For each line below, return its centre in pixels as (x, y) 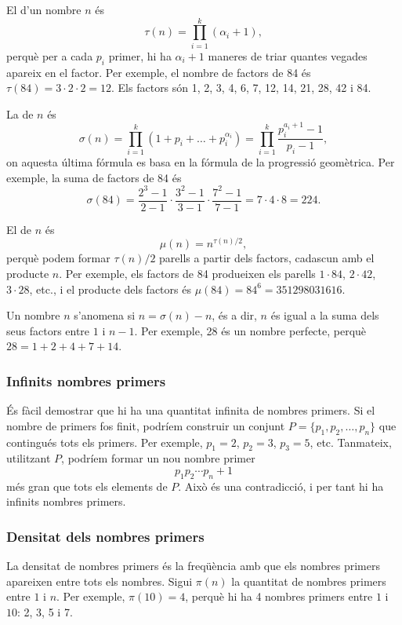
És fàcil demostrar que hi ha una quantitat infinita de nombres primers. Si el (191, 410)
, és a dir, (234, 315)
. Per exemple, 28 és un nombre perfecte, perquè (250, 330)
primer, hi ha (140, 55)
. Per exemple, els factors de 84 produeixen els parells (187, 273)
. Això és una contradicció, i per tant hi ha (281, 486)
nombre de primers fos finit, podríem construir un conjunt (146, 425)
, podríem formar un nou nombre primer (158, 458)
